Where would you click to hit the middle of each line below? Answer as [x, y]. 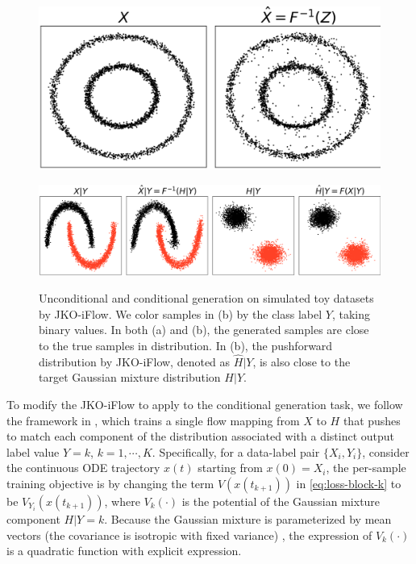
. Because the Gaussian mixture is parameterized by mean [248, 519]
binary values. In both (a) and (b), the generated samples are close [204, 330]
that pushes [372, 420]
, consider [386, 451]
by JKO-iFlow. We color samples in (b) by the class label [181, 313]
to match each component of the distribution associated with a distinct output [201, 436]
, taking [351, 313]
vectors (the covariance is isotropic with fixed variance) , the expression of [189, 535]
